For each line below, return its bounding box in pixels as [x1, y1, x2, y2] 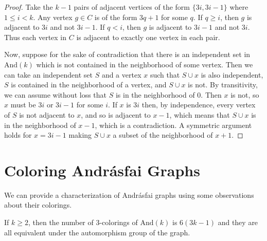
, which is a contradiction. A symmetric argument [95, 119, 252, 130]
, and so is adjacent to [81, 109, 151, 120]
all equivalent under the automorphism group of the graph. [4, 227, 190, 237]
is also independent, [201, 69, 263, 80]
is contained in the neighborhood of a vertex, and [11, 79, 167, 90]
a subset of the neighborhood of [113, 129, 213, 140]
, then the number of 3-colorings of [28, 217, 138, 228]
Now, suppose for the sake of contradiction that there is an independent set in [4, 49, 251, 60]
